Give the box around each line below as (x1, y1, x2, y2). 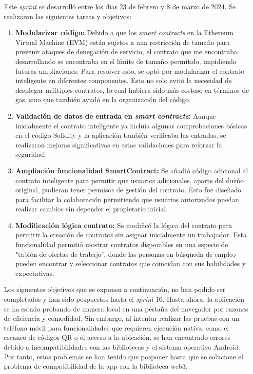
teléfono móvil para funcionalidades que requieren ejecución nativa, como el (4, 322, 229, 332)
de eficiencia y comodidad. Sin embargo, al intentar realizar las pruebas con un (4, 313, 239, 323)
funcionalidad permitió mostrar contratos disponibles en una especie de (15, 239, 228, 249)
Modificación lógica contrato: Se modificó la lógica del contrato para (15, 220, 232, 230)
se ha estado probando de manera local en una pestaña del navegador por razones (4, 303, 248, 313)
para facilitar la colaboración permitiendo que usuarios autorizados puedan (15, 194, 239, 204)
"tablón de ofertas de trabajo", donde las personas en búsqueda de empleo (15, 249, 236, 259)
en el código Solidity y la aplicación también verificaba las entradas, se (15, 130, 226, 140)
